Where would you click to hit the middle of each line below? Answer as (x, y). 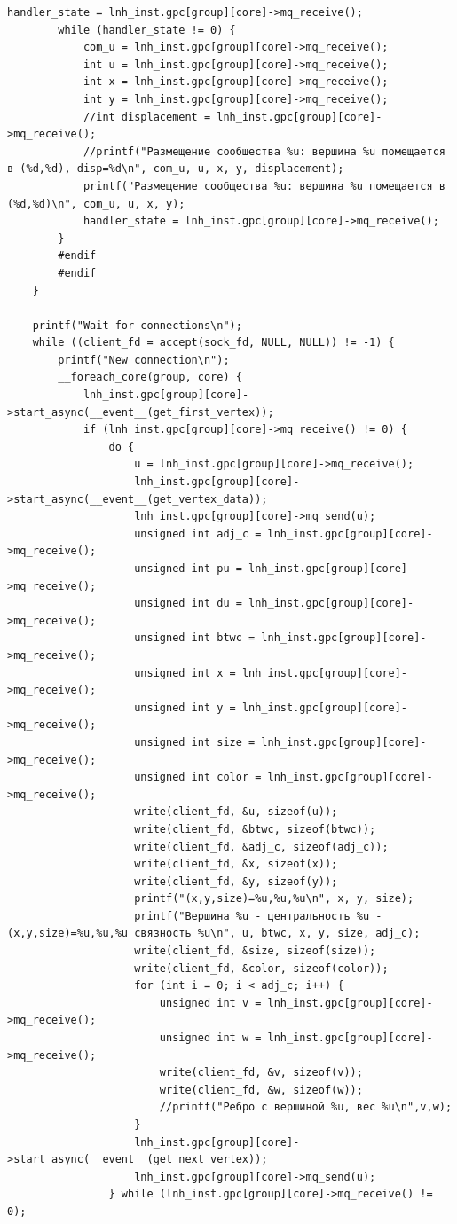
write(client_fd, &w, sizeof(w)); (261, 1090)
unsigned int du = (188, 604)
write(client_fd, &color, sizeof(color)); (261, 968)
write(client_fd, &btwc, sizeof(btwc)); (255, 829)
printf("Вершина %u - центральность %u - (258, 916)
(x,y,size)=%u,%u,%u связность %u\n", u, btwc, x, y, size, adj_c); (214, 934)
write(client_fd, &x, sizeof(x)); (236, 864)
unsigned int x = (185, 673)
